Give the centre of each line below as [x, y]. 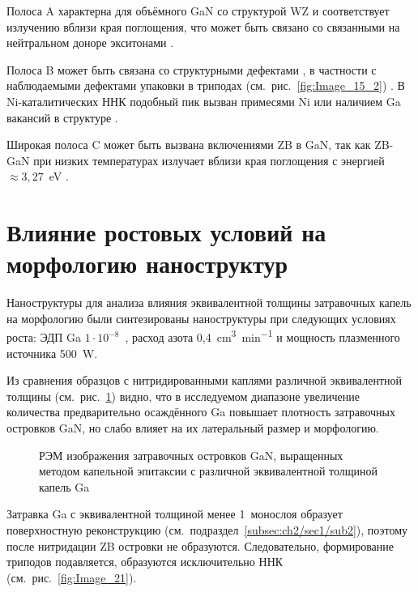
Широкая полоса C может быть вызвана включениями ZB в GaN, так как [189, 145]
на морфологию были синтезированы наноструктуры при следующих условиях [201, 318]
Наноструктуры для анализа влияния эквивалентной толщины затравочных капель [209, 302]
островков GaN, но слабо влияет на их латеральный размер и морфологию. [193, 428]
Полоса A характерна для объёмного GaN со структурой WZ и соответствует [198, 11]
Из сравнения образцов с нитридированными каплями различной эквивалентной [204, 380]
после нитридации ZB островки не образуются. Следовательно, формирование [200, 545]
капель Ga [64, 486]
